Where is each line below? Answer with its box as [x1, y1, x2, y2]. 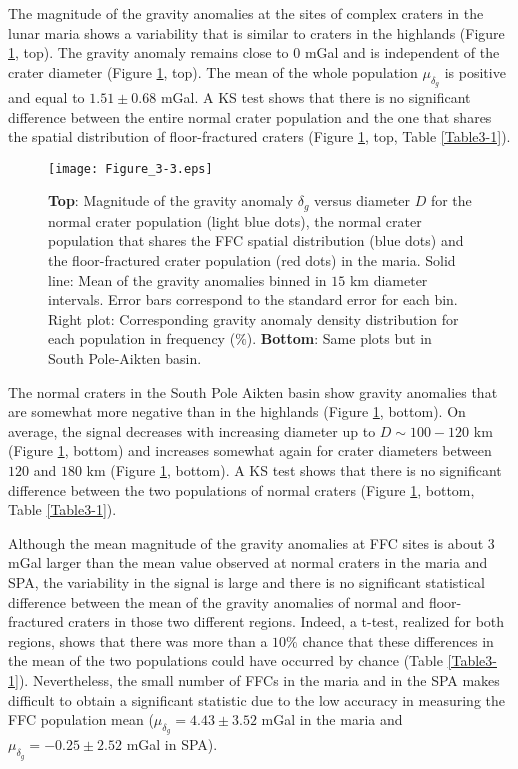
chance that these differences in [302, 630, 494, 651]
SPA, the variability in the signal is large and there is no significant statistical [8, 571, 485, 592]
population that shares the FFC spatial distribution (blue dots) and [48, 230, 464, 251]
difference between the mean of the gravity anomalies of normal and [8, 591, 425, 612]
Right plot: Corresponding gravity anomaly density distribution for [48, 308, 459, 329]
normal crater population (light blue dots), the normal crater [48, 210, 422, 231]
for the [430, 190, 472, 211]
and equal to [8, 86, 85, 107]
